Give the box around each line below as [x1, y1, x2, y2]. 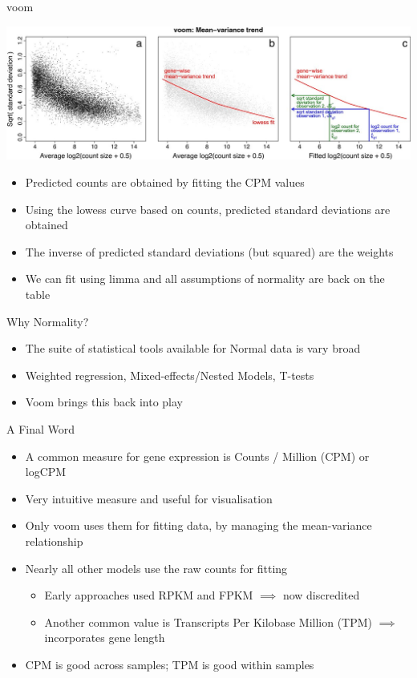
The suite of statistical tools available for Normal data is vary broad [25, 340, 361, 357]
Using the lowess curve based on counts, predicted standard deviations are [25, 200, 391, 217]
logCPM [25, 463, 67, 480]
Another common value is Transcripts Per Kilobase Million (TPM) [44, 613, 373, 630]
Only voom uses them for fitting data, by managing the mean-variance [25, 517, 372, 534]
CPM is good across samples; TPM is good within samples [25, 656, 314, 672]
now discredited [282, 587, 360, 603]
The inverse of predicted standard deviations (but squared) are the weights [25, 243, 394, 260]
